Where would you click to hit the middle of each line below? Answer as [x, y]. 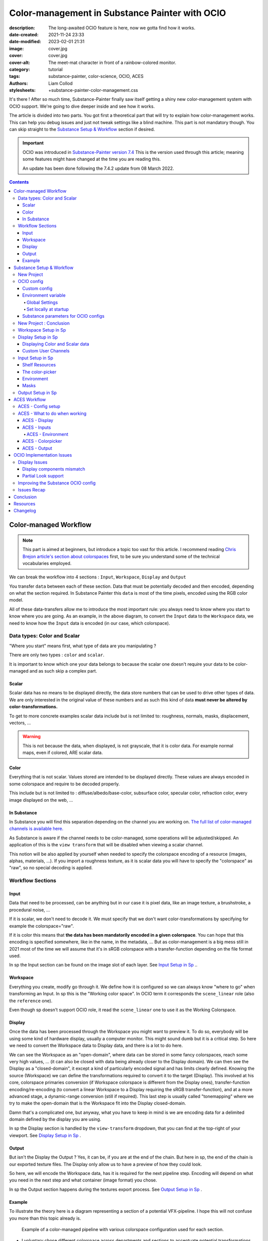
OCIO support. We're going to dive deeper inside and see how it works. [82, 106]
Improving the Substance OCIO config [57, 483]
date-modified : [25, 42]
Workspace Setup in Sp [42, 330]
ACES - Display [38, 420]
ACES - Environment [47, 434]
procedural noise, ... [30, 910]
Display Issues [33, 462]
